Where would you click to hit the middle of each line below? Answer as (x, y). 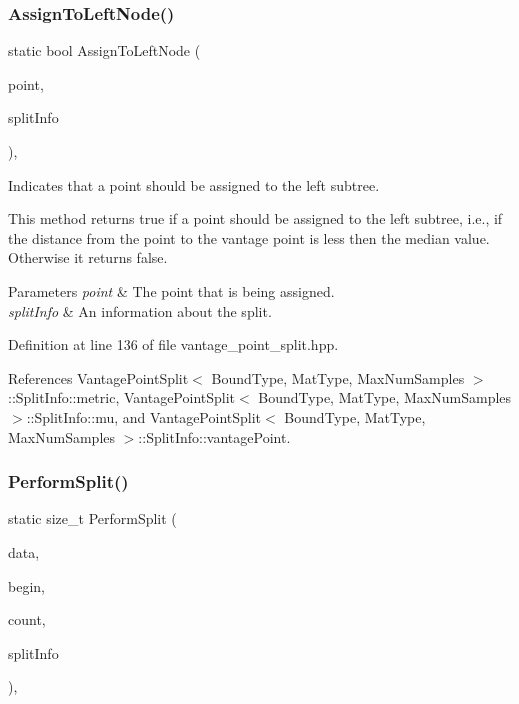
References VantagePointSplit (98, 377)
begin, (26, 585)
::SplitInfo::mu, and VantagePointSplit (144, 416)
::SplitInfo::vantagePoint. (214, 436)
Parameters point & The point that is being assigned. (171, 290)
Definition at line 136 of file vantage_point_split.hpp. (173, 344)
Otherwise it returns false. (88, 257)
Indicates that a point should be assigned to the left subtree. (194, 184)
